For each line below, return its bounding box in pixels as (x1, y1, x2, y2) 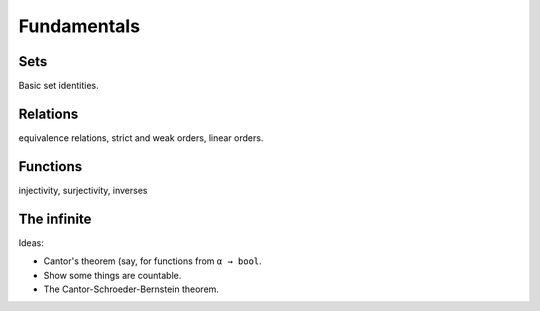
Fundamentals (18, 15, 140, 37)
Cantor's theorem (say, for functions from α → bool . (43, 255, 262, 267)
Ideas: (18, 236, 44, 249)
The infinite (18, 210, 92, 227)
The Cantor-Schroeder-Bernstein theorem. (43, 283, 220, 295)
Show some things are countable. (43, 269, 182, 281)
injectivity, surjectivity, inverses (18, 184, 148, 196)
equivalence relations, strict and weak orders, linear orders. (18, 131, 264, 144)
